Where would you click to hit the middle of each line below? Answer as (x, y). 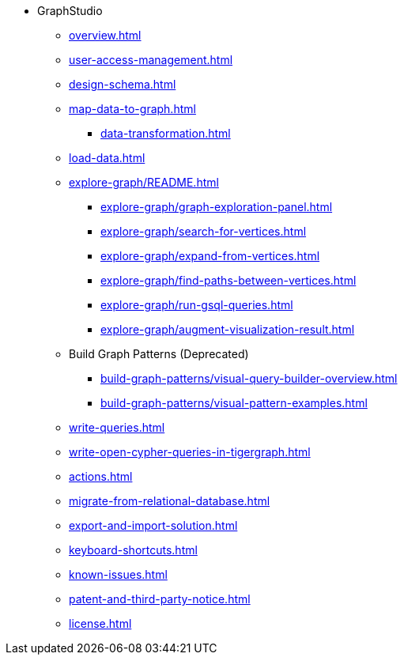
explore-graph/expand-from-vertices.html (210, 256)
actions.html (101, 476)
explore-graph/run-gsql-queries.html (197, 305)
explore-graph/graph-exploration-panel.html (217, 207)
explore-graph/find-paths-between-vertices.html (228, 280)
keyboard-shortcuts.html (133, 550)
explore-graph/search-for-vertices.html (204, 231)
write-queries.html (117, 427)
